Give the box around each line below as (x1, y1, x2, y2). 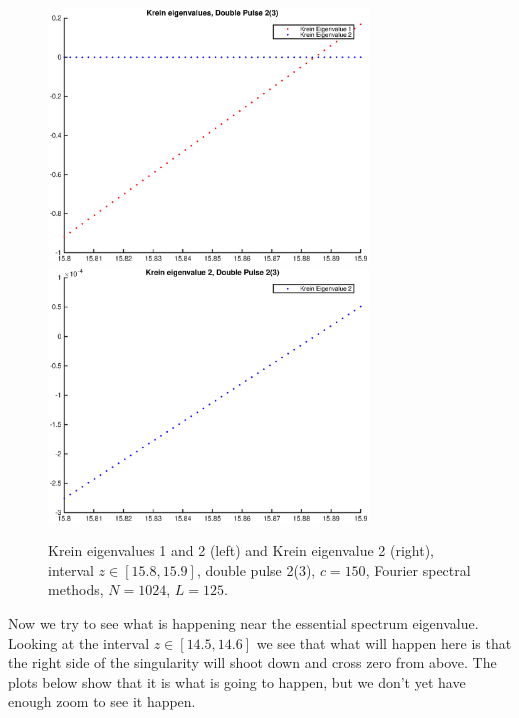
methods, (48, 579, 104, 600)
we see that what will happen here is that (256, 632, 512, 653)
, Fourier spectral (365, 559, 471, 580)
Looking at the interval (8, 632, 150, 653)
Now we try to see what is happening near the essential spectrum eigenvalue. (8, 613, 479, 634)
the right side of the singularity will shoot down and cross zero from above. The (8, 652, 497, 673)
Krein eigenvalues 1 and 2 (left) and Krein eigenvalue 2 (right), (48, 540, 434, 561)
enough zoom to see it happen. (8, 691, 196, 712)
